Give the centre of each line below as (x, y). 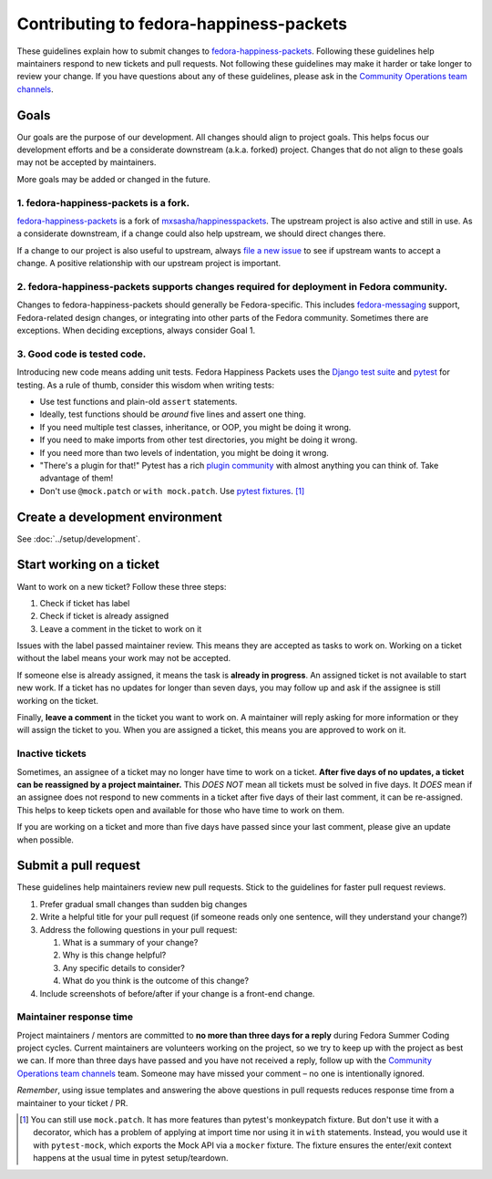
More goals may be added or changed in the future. (114, 179)
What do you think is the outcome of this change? (156, 981)
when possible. (46, 840)
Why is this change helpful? (114, 955)
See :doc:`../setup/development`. (79, 539)
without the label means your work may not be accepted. (124, 658)
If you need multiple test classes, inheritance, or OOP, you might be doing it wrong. (195, 427)
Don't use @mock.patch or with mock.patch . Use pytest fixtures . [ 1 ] (172, 491)
